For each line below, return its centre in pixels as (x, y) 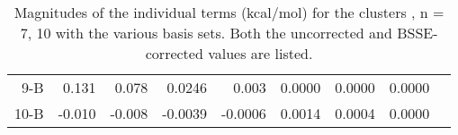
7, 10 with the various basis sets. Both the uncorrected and (206, 33)
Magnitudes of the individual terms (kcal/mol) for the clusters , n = (229, 12)
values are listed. (260, 53)
